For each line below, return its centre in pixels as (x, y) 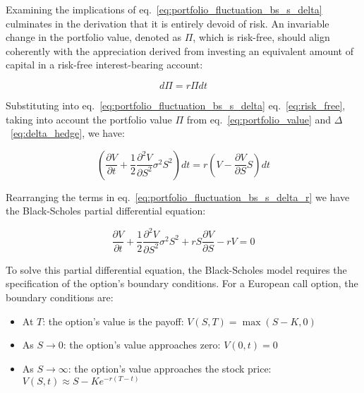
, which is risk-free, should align (261, 37)
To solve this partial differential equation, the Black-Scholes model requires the (176, 269)
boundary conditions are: (60, 297)
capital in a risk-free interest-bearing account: (104, 65)
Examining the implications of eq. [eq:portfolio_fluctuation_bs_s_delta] (164, 9)
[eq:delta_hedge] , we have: (68, 133)
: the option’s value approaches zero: (142, 345)
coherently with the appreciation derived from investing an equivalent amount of (180, 50)
